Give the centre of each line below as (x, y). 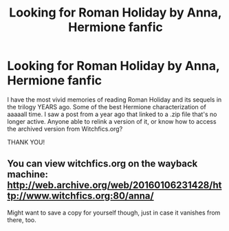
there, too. (22, 220)
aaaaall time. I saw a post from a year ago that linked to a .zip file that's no (112, 114)
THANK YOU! (26, 142)
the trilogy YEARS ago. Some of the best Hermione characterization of (107, 107)
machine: (28, 174)
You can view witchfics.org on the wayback (102, 164)
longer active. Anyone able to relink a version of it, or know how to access (112, 121)
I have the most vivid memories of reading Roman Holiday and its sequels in (115, 99)
